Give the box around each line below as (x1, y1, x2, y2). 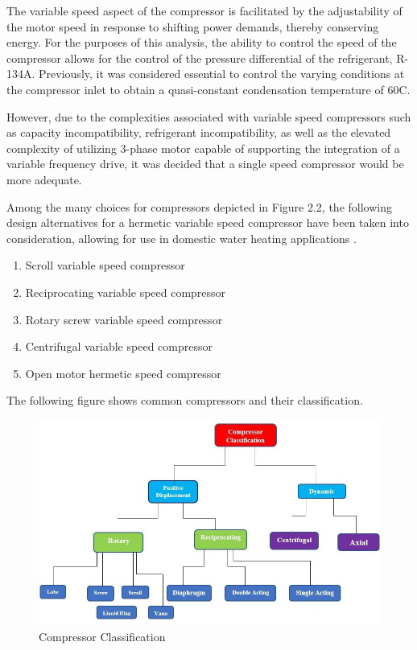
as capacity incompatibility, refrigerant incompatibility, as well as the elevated (6, 124, 391, 141)
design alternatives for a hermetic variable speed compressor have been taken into (6, 214, 409, 231)
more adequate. (6, 171, 82, 187)
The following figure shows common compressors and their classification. (6, 392, 363, 409)
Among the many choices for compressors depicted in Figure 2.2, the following (6, 198, 392, 215)
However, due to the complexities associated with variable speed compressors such (6, 108, 411, 125)
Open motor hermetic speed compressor (25, 364, 221, 381)
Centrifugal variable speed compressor (25, 338, 213, 355)
